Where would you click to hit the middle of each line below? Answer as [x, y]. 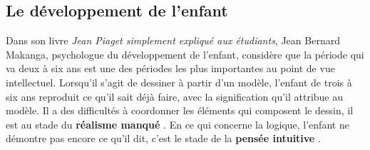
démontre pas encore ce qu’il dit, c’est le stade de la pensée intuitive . [163, 138]
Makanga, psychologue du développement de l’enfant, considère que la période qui [185, 54]
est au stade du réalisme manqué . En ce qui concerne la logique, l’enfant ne [178, 124]
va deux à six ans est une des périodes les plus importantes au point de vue [170, 68]
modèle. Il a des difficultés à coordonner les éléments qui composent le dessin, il [180, 110]
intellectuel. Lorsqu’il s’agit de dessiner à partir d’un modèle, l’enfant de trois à [179, 82]
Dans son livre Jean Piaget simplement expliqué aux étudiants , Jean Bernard [173, 40]
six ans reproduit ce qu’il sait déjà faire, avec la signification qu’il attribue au [175, 96]
